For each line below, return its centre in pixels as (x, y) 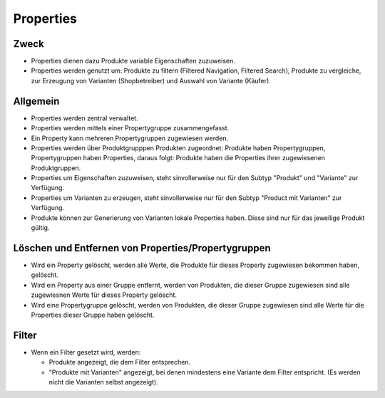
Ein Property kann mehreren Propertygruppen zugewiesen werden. (130, 138)
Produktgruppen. (56, 168)
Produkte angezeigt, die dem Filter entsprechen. (120, 362)
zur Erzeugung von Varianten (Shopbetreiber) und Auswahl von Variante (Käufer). (151, 80)
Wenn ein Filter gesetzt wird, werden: (86, 352)
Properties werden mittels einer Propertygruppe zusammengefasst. (130, 128)
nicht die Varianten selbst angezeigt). (103, 382)
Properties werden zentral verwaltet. (84, 118)
